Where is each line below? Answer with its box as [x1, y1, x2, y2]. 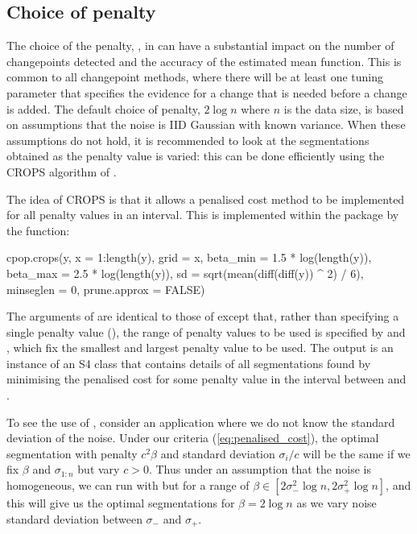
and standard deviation [160, 445, 275, 462]
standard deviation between [6, 510, 142, 527]
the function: [6, 221, 70, 238]
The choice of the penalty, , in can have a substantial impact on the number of [6, 37, 394, 54]
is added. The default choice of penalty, [6, 100, 200, 117]
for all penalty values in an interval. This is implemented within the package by [6, 206, 399, 223]
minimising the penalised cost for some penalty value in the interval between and [6, 370, 407, 387]
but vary [77, 461, 120, 478]
